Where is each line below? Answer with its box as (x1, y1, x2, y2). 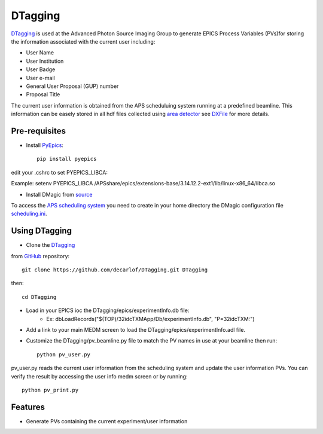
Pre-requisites (11, 126, 66, 136)
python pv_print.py (22, 386, 79, 393)
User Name (26, 49, 54, 56)
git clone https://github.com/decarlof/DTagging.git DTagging (22, 267, 208, 273)
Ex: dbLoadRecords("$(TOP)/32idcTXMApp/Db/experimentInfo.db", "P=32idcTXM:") (46, 315, 255, 322)
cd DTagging (22, 294, 57, 300)
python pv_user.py (36, 351, 91, 358)
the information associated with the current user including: (11, 38, 156, 45)
